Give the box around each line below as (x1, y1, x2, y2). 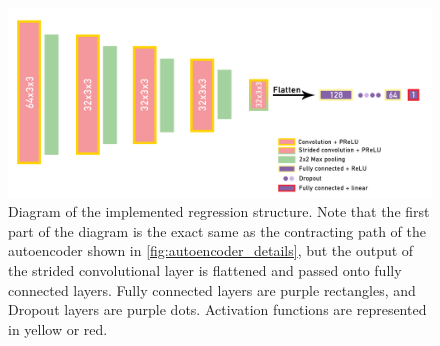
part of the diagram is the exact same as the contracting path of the (8, 220, 426, 241)
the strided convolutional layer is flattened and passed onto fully (8, 260, 402, 281)
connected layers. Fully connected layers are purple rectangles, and (8, 279, 416, 300)
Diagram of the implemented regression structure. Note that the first (8, 201, 430, 222)
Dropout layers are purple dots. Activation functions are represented (8, 299, 427, 320)
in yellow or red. (8, 318, 108, 339)
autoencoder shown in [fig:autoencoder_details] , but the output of (8, 240, 414, 261)
